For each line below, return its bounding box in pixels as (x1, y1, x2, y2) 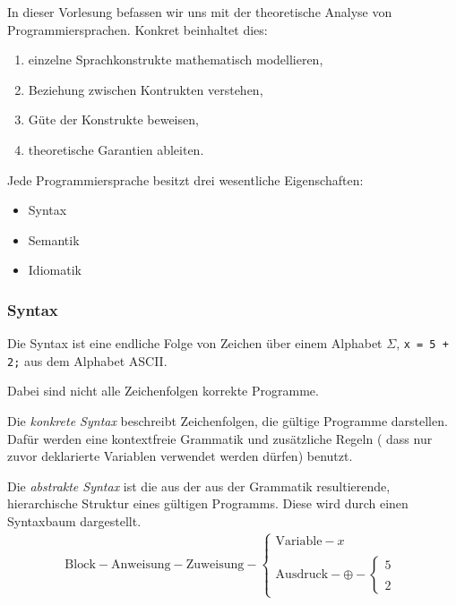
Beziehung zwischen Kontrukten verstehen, (28, 80, 263, 98)
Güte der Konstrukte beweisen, (28, 110, 199, 129)
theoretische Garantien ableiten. (28, 140, 204, 158)
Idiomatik (28, 260, 82, 279)
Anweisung (110, 558, 171, 571)
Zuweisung (185, 558, 245, 571)
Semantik (28, 230, 80, 249)
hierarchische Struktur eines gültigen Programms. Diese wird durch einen (7, 494, 409, 513)
